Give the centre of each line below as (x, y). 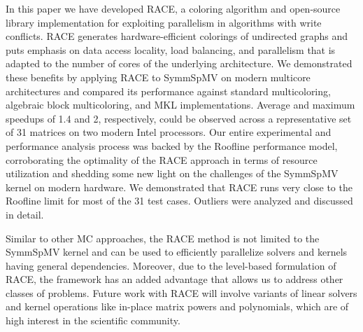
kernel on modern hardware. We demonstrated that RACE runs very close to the (179, 187)
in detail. (25, 214)
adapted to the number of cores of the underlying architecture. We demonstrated (179, 63)
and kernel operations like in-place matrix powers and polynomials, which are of (177, 306)
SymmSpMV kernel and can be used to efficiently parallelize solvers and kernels (177, 252)
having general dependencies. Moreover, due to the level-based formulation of (171, 265)
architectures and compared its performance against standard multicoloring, (168, 91)
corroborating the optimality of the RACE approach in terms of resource (162, 159)
